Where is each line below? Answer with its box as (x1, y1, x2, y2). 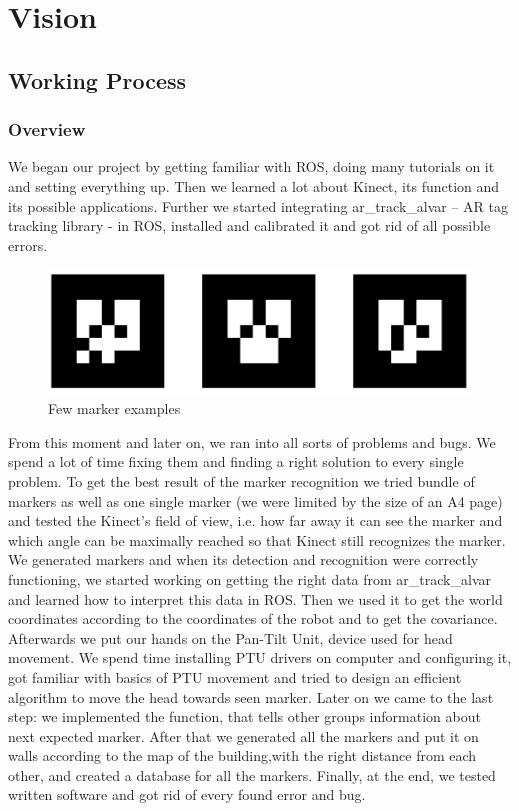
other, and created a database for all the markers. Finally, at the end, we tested (8, 764, 496, 785)
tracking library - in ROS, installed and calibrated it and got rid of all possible (8, 215, 491, 236)
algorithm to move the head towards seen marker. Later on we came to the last (8, 686, 494, 707)
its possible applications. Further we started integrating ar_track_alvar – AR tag (8, 195, 509, 216)
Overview (8, 117, 86, 142)
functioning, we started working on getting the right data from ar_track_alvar (8, 568, 491, 589)
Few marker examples (48, 398, 181, 419)
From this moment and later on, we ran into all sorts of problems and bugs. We (8, 431, 496, 452)
